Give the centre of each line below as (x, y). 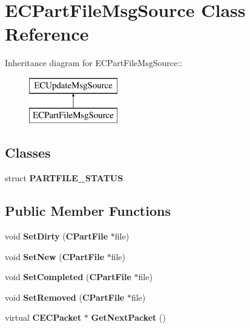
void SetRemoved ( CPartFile (65, 297)
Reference (47, 34)
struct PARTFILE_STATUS (64, 178)
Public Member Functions (88, 211)
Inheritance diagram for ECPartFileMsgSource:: (94, 63)
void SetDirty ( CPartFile (57, 236)
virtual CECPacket (43, 317)
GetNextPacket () (128, 317)
